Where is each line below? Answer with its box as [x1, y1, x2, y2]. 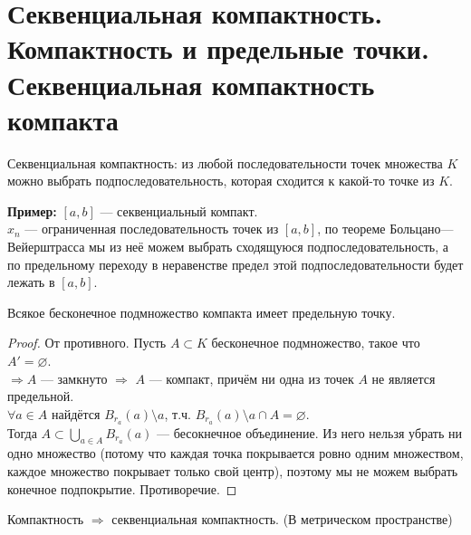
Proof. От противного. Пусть [7, 333, 167, 352]
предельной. [7, 387, 74, 406]
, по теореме [317, 219, 386, 238]
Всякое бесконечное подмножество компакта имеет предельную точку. [7, 302, 396, 321]
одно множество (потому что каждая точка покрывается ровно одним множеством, [7, 444, 464, 463]
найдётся [51, 404, 101, 423]
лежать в [7, 272, 55, 291]
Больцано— [389, 219, 454, 238]
